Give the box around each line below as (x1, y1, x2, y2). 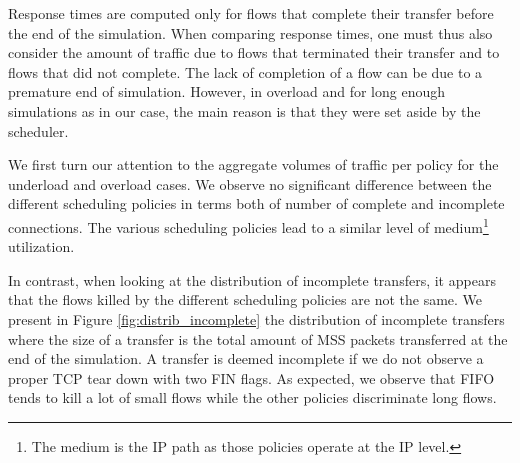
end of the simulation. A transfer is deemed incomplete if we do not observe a (8, 348, 484, 369)
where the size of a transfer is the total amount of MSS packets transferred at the (8, 328, 508, 349)
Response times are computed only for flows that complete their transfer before (8, 3, 494, 23)
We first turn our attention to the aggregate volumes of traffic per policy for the (8, 154, 499, 175)
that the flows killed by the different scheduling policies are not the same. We (8, 289, 483, 310)
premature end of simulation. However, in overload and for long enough (8, 81, 446, 102)
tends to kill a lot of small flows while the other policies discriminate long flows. (8, 387, 497, 408)
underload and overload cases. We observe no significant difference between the (8, 173, 492, 194)
